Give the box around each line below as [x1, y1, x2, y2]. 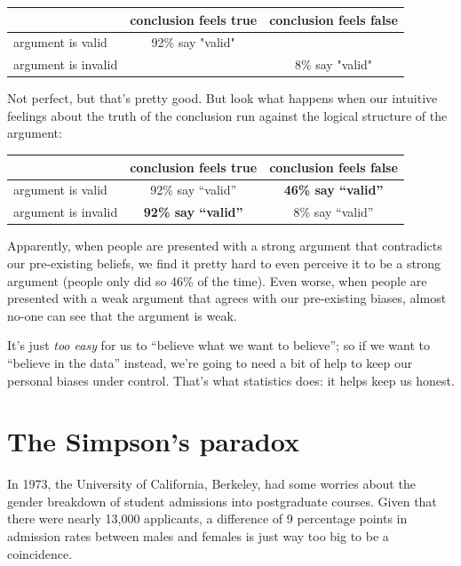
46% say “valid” [283, 180, 384, 199]
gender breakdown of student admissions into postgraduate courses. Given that [7, 491, 437, 510]
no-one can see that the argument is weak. [7, 306, 237, 324]
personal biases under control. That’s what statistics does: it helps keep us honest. [7, 371, 455, 389]
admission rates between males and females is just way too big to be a [7, 527, 389, 545]
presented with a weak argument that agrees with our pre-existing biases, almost [7, 289, 447, 307]
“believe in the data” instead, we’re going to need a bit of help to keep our [7, 353, 413, 371]
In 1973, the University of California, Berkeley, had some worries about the [7, 474, 416, 493]
